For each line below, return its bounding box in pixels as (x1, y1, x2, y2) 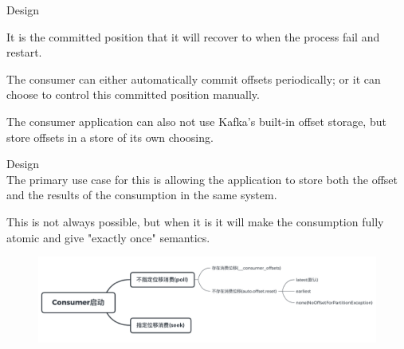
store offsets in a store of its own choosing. (6, 128, 214, 145)
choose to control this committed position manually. (6, 86, 260, 103)
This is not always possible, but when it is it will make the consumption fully (6, 213, 384, 229)
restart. (6, 44, 42, 61)
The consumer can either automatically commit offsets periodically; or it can (6, 70, 381, 87)
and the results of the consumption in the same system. (6, 186, 277, 203)
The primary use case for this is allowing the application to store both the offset (6, 171, 398, 187)
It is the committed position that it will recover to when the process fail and (6, 28, 380, 45)
